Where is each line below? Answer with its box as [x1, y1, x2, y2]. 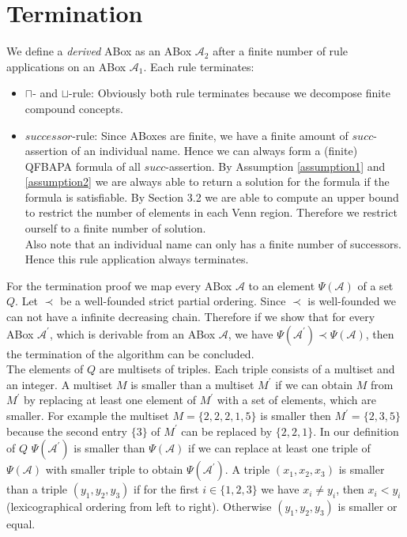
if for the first [134, 481, 199, 497]
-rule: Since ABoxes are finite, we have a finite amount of [72, 127, 349, 143]
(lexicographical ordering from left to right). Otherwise [6, 498, 272, 515]
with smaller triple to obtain [45, 461, 183, 478]
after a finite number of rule [213, 43, 348, 59]
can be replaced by [181, 422, 273, 439]
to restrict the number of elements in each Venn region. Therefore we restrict [24, 204, 398, 221]
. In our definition [313, 422, 399, 439]
